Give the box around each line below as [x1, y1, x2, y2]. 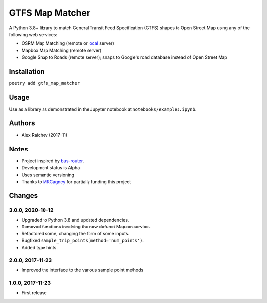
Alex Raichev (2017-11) [21, 132, 68, 138]
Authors [9, 119, 35, 127]
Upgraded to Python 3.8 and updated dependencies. [21, 217, 129, 223]
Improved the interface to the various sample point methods [21, 267, 144, 273]
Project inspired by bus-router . [21, 158, 84, 164]
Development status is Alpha [21, 165, 80, 171]
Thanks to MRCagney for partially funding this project [21, 178, 131, 185]
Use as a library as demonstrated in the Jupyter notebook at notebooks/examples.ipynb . [9, 106, 197, 112]
